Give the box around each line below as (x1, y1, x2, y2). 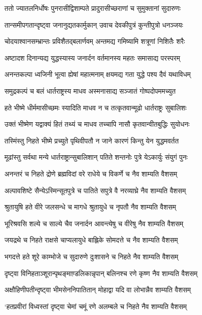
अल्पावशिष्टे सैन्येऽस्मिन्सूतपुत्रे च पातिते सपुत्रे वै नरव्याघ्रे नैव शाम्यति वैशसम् (4, 185, 186, 195)
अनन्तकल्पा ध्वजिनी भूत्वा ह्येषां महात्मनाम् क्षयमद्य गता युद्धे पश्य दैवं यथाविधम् (4, 69, 191, 79)
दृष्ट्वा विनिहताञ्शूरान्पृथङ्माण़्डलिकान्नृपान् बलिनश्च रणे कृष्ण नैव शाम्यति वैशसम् (4, 268, 198, 278)
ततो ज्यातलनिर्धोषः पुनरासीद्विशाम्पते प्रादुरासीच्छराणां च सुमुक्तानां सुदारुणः (4, 3, 181, 13)
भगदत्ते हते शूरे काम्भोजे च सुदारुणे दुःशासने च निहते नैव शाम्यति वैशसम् (4, 251, 178, 261)
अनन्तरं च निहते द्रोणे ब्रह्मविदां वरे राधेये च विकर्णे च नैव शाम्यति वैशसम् (4, 168, 177, 178)
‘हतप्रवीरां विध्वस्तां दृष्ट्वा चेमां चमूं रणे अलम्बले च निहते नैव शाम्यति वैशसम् (4, 301, 187, 311)
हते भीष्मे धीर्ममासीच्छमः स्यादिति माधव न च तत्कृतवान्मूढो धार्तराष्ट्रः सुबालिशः (4, 102, 187, 112)
